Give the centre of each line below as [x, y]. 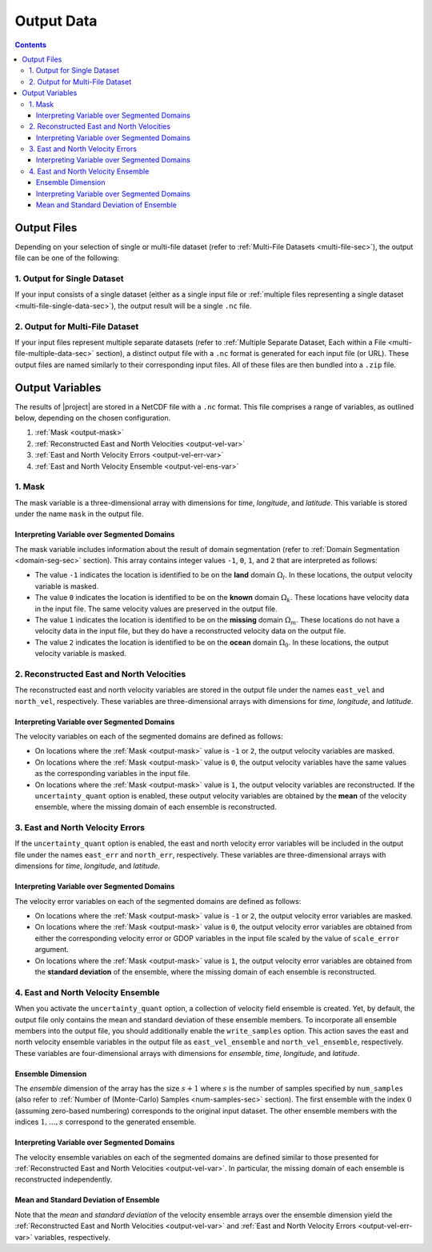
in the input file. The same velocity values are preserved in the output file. [156, 609]
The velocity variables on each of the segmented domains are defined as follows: [149, 736]
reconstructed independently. [64, 1179]
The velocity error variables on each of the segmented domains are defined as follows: [158, 901]
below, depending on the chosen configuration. [93, 418]
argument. [52, 950]
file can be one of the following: [67, 258]
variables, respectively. [72, 1237]
